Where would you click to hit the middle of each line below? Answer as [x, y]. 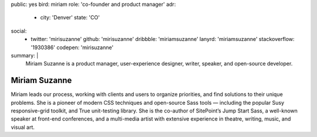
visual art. [23, 127]
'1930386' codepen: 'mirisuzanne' [72, 47]
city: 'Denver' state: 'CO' [70, 18]
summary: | [25, 55]
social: [19, 31]
